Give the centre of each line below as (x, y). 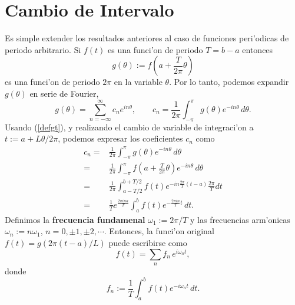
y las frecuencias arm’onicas (240, 219)
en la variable (138, 82)
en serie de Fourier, (64, 93)
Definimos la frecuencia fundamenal (75, 219)
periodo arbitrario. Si (43, 49)
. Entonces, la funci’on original (159, 231)
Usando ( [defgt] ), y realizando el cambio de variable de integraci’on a (129, 127)
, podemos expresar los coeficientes (120, 138)
